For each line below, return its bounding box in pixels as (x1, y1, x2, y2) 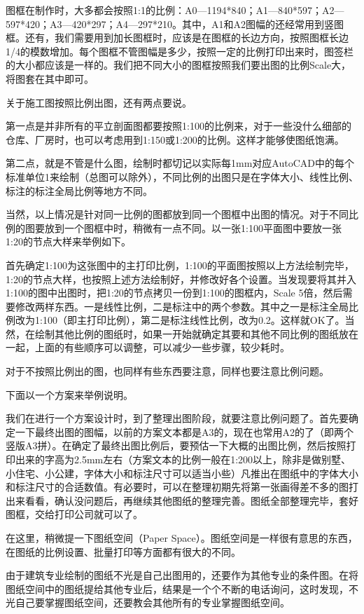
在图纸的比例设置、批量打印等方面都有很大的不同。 (6, 544, 241, 559)
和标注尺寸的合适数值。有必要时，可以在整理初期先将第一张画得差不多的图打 (6, 479, 358, 494)
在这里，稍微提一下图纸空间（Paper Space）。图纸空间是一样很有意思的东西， (6, 531, 358, 545)
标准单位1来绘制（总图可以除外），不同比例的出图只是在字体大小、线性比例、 (6, 169, 358, 184)
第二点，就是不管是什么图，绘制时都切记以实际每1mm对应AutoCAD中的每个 (6, 156, 354, 170)
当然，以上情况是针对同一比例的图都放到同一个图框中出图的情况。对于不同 (6, 207, 349, 221)
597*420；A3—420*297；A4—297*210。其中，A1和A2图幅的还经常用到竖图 (6, 16, 344, 31)
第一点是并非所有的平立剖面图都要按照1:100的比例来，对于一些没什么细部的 (6, 118, 351, 133)
